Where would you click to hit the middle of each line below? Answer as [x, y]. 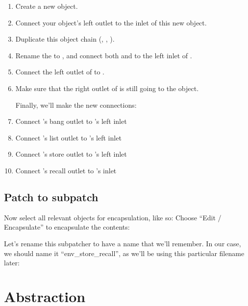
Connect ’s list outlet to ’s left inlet [68, 137]
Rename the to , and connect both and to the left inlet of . [104, 55]
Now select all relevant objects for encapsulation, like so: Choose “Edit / [113, 217]
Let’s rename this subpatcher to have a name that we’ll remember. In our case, [123, 243]
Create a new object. [47, 6]
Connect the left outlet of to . [60, 72]
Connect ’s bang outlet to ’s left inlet [71, 121]
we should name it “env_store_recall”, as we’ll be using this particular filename [124, 253]
